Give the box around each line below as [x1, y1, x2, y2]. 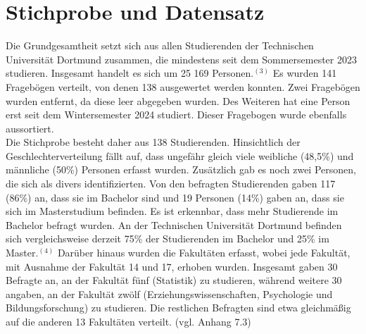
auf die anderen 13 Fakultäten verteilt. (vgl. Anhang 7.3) [6, 314, 251, 328]
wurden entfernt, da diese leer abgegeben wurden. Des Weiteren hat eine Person [6, 93, 351, 108]
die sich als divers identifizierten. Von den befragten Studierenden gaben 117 [6, 176, 336, 191]
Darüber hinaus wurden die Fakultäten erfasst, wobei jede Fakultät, [57, 245, 351, 260]
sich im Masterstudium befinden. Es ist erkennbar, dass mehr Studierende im [6, 204, 339, 218]
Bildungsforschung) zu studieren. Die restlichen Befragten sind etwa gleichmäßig [6, 300, 351, 315]
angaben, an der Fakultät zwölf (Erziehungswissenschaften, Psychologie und [6, 286, 333, 301]
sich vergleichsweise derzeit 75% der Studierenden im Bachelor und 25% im [6, 231, 329, 246]
